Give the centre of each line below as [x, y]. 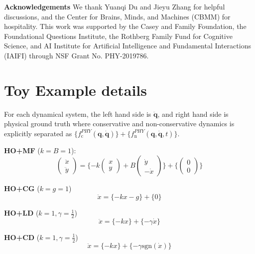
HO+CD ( [22, 237]
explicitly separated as [38, 133]
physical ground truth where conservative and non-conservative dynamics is [119, 124]
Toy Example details [75, 90]
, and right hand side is [193, 114]
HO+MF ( [22, 150]
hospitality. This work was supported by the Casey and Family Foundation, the [125, 26]
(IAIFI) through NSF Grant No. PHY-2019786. [76, 55]
